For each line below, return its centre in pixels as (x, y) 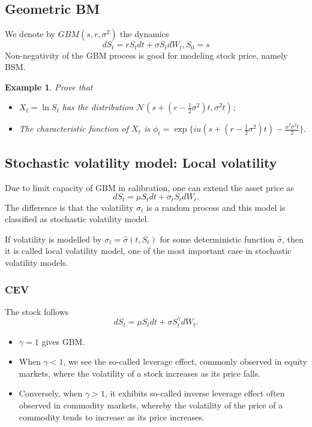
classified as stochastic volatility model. (77, 219)
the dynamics (145, 34)
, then (292, 239)
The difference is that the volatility (69, 207)
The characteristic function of (73, 128)
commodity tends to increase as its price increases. (112, 417)
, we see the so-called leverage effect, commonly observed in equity (185, 361)
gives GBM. (63, 341)
